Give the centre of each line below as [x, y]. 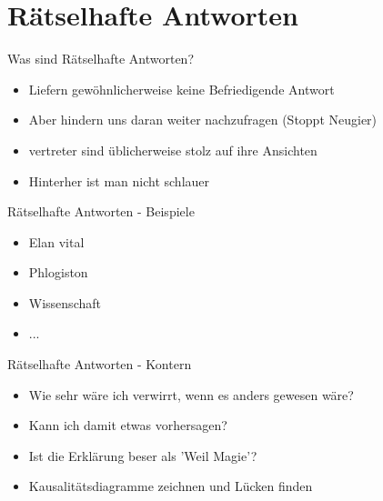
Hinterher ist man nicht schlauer [119, 180]
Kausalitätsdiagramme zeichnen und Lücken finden [171, 486]
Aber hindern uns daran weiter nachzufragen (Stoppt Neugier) [203, 120]
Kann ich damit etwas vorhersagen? [128, 425]
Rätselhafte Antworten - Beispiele [101, 211]
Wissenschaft [65, 302]
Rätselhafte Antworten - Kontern [100, 364]
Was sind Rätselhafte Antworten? [101, 59]
